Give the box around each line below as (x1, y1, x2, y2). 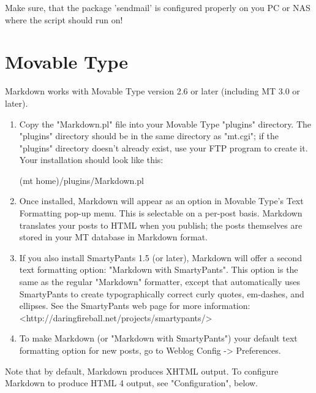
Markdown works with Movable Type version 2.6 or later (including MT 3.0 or (5, 85, 300, 97)
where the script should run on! (5, 13, 123, 26)
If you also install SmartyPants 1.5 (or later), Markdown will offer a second (19, 251, 302, 264)
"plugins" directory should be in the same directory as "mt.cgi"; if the (19, 129, 279, 142)
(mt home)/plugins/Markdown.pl (19, 174, 144, 186)
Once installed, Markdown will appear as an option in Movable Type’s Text (19, 194, 304, 207)
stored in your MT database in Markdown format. (19, 231, 208, 243)
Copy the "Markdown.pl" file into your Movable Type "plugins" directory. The (19, 117, 312, 130)
